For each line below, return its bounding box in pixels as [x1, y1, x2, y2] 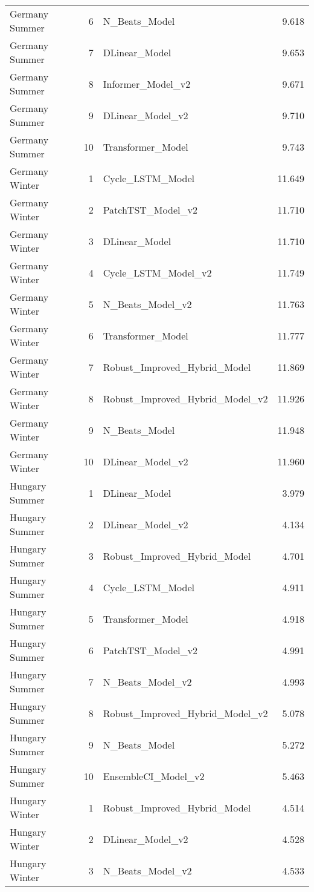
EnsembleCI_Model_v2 [103, 769, 205, 783]
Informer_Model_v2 [103, 76, 191, 91]
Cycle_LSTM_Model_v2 [103, 265, 212, 280]
